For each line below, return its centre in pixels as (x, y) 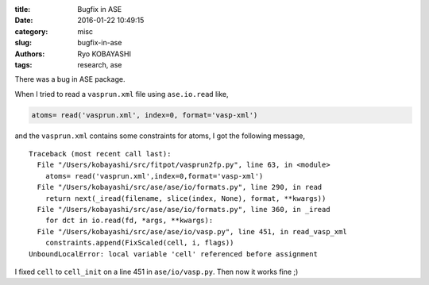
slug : (23, 43)
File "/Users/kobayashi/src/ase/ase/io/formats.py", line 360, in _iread (184, 210)
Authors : (30, 54)
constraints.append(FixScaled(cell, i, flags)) (139, 243)
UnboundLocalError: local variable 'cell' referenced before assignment (173, 254)
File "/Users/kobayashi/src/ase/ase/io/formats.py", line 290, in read (180, 187)
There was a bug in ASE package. (70, 79)
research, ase (100, 64)
